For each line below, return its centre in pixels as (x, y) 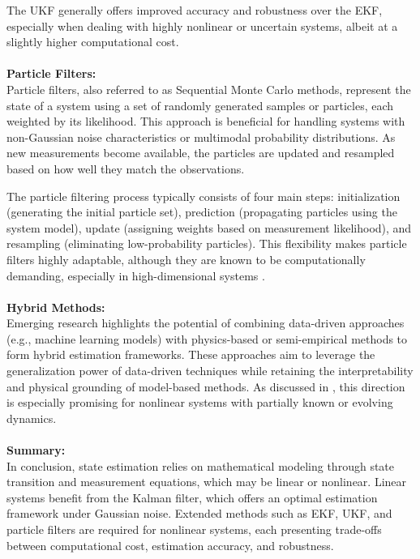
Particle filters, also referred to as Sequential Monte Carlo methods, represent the (209, 89)
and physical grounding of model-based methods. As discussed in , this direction (206, 386)
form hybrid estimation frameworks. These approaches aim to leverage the (191, 354)
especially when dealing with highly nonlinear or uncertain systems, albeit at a (202, 26)
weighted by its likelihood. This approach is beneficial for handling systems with (206, 121)
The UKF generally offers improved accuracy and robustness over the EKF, (195, 10)
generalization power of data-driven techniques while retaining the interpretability (210, 371)
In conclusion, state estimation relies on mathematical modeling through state (201, 465)
